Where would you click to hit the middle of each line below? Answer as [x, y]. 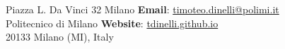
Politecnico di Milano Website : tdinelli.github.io [112, 23]
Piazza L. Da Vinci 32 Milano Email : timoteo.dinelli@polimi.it [142, 9]
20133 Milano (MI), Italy [60, 37]
